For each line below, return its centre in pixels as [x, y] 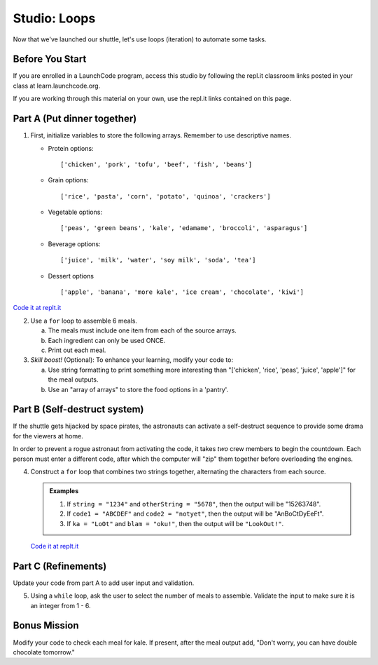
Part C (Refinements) [60, 566]
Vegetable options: [75, 212]
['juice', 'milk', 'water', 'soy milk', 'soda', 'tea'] [158, 260]
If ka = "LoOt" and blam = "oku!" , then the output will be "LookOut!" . [175, 523]
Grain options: [68, 180]
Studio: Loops [54, 18]
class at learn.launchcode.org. [57, 86]
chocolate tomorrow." [44, 652]
